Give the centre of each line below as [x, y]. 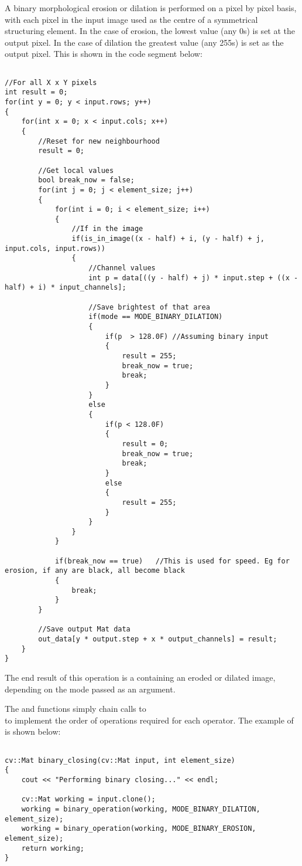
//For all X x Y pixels [51, 82]
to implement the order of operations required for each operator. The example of [149, 720]
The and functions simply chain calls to [75, 709]
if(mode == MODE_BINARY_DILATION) [156, 317]
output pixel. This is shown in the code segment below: [104, 54]
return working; [53, 848]
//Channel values [122, 268]
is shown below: [33, 731]
